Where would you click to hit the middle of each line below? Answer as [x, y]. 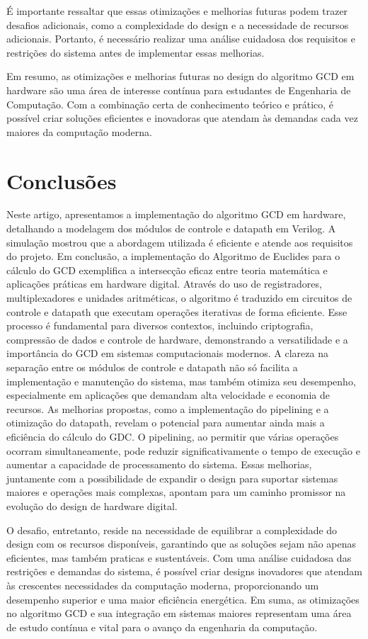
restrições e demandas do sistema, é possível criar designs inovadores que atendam [184, 571]
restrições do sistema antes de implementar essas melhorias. [136, 52]
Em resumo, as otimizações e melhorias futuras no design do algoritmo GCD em [180, 76]
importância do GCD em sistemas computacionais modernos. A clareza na [167, 353]
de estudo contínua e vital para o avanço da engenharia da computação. [162, 627]
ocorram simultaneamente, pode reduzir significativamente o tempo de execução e [183, 450]
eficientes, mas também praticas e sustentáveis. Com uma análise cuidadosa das [179, 557]
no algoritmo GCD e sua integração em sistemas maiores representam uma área [179, 613]
